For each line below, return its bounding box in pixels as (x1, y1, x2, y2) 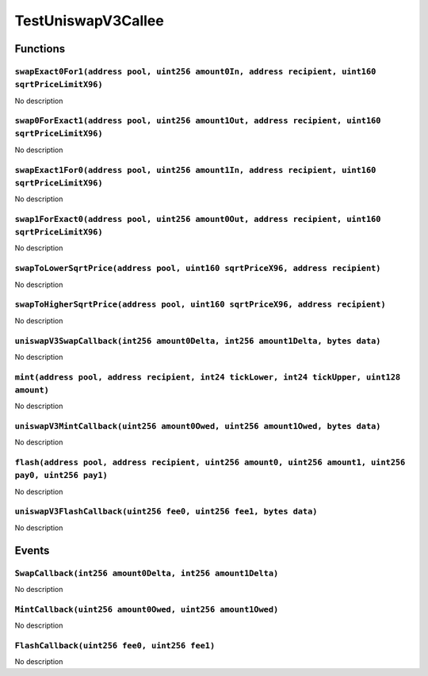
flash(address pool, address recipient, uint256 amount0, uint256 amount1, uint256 (14, 457, 406, 468)
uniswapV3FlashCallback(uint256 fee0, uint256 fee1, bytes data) (14, 506, 318, 517)
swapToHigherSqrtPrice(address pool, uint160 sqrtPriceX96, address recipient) (14, 300, 386, 310)
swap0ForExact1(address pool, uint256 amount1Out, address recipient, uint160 (14, 116, 381, 126)
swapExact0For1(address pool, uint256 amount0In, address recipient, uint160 (14, 66, 376, 77)
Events (14, 544, 50, 557)
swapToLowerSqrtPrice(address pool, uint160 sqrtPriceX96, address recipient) (14, 263, 381, 273)
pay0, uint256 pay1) (14, 470, 109, 481)
